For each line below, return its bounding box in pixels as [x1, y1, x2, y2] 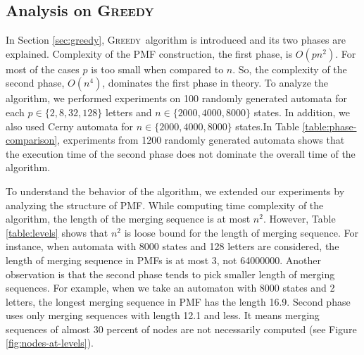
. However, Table [263, 211, 336, 226]
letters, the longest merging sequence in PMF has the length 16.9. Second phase [6, 294, 351, 309]
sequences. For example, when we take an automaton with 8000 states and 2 [6, 280, 335, 295]
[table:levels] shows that [6, 225, 108, 239]
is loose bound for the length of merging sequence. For [124, 225, 358, 239]
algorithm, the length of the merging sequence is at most [6, 211, 251, 226]
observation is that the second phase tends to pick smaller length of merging [6, 266, 335, 281]
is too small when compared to [91, 61, 224, 76]
